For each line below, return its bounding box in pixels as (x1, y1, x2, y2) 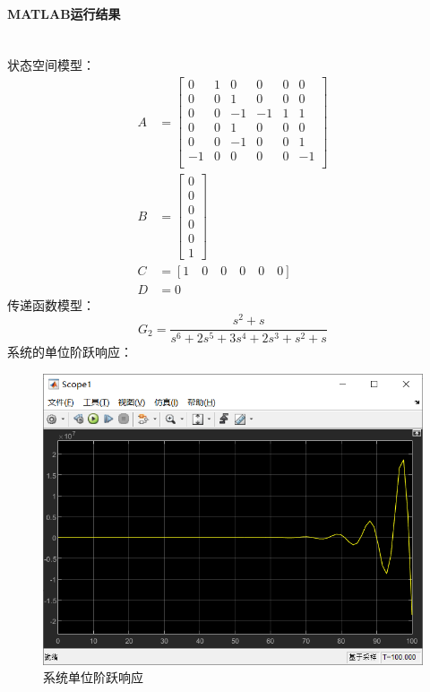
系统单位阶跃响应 (43, 668, 143, 687)
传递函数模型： (7, 295, 95, 314)
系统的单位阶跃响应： (7, 342, 133, 361)
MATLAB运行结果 (7, 4, 121, 22)
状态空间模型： (7, 56, 95, 74)
